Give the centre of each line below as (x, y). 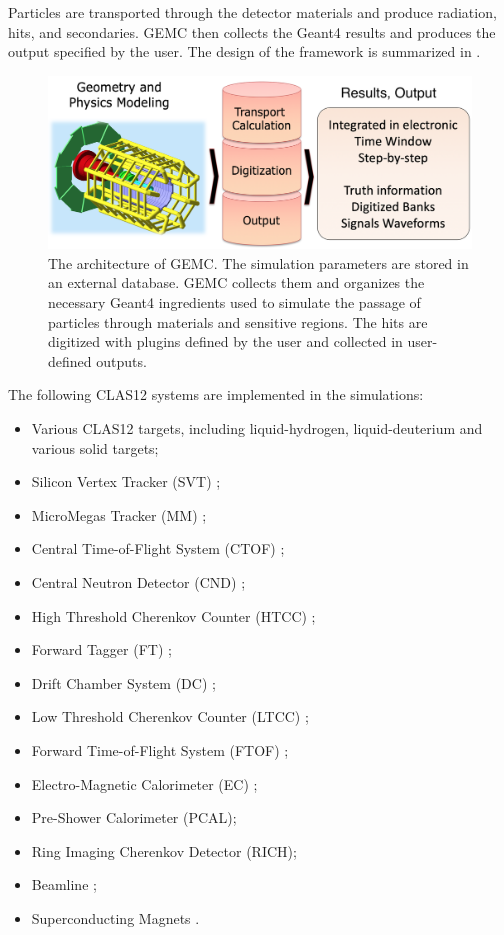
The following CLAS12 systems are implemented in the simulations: (216, 394)
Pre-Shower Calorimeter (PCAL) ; (134, 817)
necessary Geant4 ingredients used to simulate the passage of (234, 302)
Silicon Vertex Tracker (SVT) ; (126, 481)
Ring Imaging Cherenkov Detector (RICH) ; (164, 850)
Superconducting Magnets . (115, 917)
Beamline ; (64, 884)
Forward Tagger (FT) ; (101, 649)
